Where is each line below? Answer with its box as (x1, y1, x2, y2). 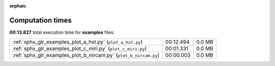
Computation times (9, 16, 72, 25)
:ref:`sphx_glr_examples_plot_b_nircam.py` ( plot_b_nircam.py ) (12, 52, 160, 59)
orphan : (9, 3, 27, 9)
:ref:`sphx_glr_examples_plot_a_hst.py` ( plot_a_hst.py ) (12, 38, 143, 45)
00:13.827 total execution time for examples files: (9, 29, 115, 35)
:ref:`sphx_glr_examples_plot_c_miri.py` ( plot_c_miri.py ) (12, 45, 147, 52)
